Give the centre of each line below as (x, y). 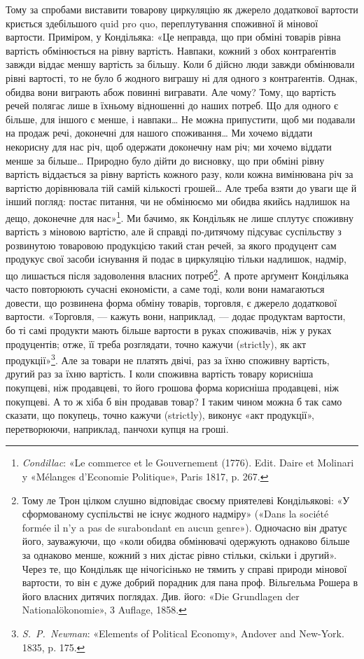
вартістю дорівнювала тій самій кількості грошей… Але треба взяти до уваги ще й (181, 187)
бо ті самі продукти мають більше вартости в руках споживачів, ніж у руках (169, 329)
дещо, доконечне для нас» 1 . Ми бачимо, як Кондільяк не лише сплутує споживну (180, 216)
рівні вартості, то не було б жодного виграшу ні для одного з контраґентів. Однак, (182, 77)
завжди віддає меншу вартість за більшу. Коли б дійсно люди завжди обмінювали (180, 64)
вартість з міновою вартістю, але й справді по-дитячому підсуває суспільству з (174, 231)
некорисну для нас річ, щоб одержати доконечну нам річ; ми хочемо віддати (169, 146)
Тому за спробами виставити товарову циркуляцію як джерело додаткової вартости (182, 9)
